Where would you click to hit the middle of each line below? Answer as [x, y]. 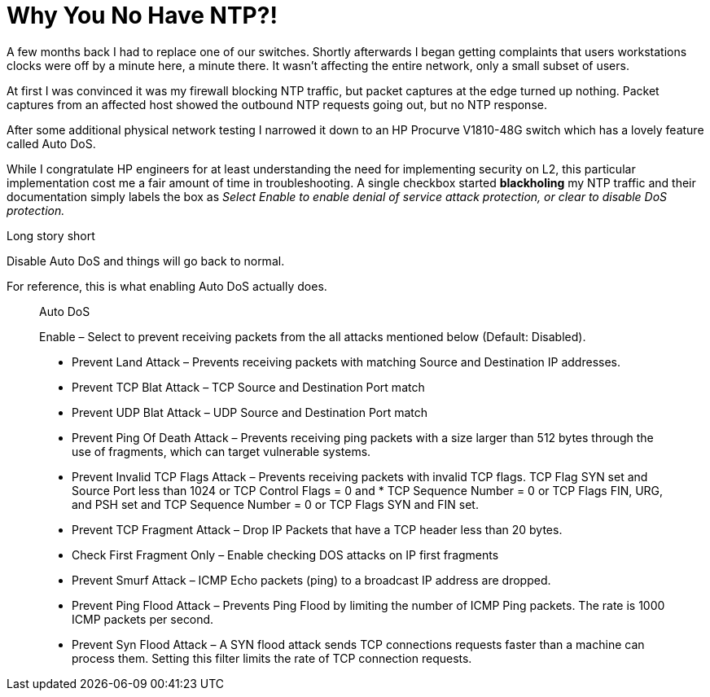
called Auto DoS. [51, 143]
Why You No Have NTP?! [142, 15]
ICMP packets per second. [143, 619]
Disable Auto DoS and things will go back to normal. [146, 261]
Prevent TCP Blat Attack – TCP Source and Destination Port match [248, 387]
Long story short [51, 235]
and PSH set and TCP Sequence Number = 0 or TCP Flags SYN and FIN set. [275, 504]
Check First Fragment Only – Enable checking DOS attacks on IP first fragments [285, 555]
